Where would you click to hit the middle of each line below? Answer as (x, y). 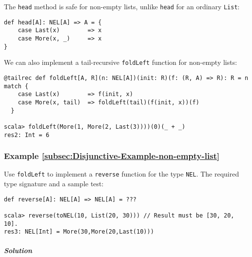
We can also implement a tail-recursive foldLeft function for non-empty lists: (121, 62)
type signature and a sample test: (54, 184)
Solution (18, 250)
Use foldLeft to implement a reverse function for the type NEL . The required (122, 174)
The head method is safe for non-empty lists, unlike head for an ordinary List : (122, 6)
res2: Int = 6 (27, 135)
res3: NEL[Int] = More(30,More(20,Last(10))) (79, 232)
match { (16, 86)
